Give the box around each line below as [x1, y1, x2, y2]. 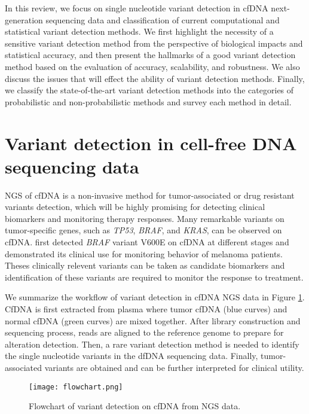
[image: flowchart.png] [29, 382, 123, 391]
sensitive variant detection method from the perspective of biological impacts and [5, 36, 303, 49]
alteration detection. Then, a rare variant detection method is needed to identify [5, 337, 299, 350]
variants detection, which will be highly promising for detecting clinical [5, 200, 265, 213]
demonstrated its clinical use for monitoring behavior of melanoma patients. [5, 247, 283, 260]
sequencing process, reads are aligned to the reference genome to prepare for [5, 326, 284, 339]
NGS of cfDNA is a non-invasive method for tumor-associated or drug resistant [5, 188, 295, 201]
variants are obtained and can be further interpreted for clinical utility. [44, 361, 304, 373]
